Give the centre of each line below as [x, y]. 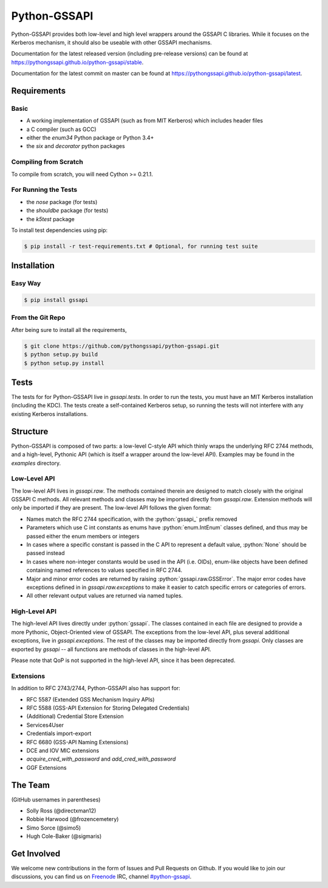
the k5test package [51, 219]
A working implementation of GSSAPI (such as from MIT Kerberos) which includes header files [145, 121]
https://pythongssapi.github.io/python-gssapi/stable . [77, 62]
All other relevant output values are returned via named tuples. [105, 596]
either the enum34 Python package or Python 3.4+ [90, 138]
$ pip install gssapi [56, 300]
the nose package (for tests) [62, 202]
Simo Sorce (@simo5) [54, 828]
